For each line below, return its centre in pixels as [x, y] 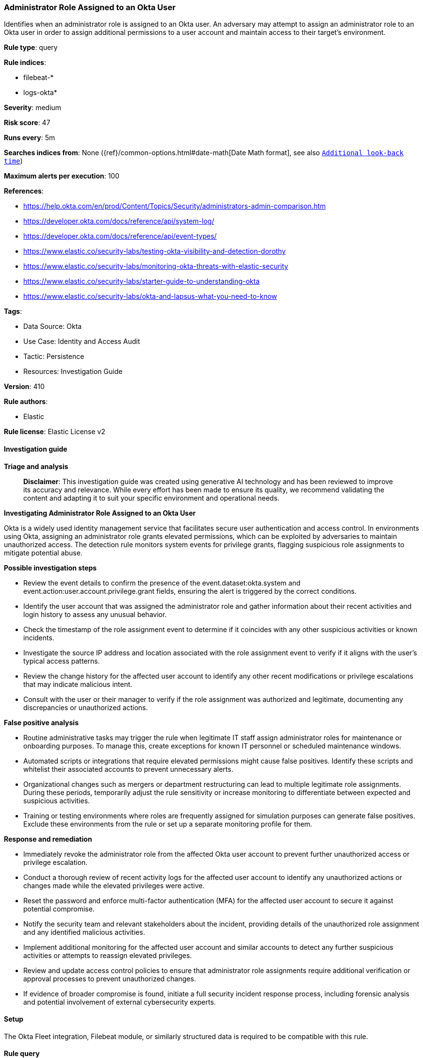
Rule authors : [26, 402]
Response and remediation [48, 839]
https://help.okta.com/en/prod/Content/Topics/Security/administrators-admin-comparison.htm [175, 206]
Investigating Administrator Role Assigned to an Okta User [100, 513]
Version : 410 [24, 387]
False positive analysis [41, 722]
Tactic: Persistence [54, 357]
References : [24, 191]
